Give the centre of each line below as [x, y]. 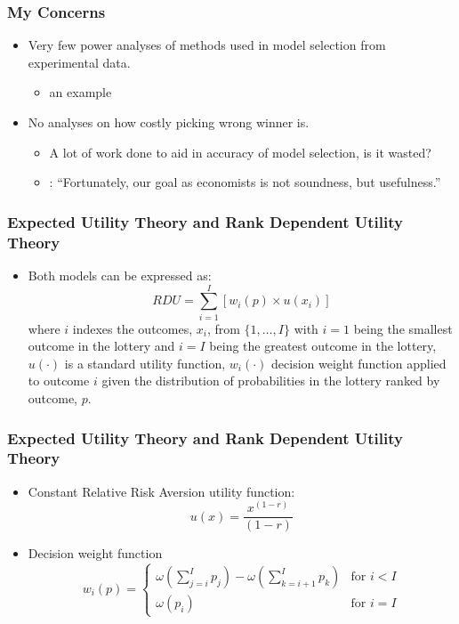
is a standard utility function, [145, 363]
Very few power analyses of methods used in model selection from [207, 45]
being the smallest [403, 328]
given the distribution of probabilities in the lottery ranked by [271, 381]
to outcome [59, 381]
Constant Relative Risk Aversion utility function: [161, 491]
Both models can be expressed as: [120, 275]
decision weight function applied [359, 363]
